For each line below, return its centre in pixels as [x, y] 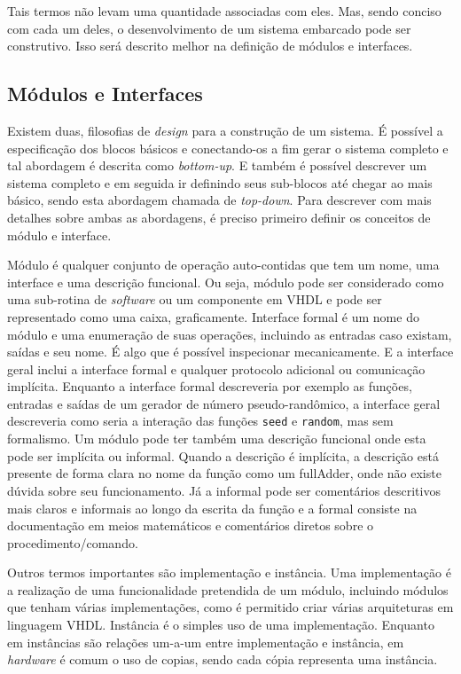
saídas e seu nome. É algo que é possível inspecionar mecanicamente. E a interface [230, 352]
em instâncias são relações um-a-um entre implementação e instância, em [206, 642]
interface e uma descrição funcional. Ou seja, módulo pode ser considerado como [226, 282]
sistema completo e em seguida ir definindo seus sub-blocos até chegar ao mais [220, 182]
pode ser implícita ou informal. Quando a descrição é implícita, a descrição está [223, 455]
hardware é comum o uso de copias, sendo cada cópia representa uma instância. [223, 659]
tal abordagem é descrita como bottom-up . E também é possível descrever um [217, 165]
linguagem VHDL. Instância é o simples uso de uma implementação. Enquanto [221, 625]
